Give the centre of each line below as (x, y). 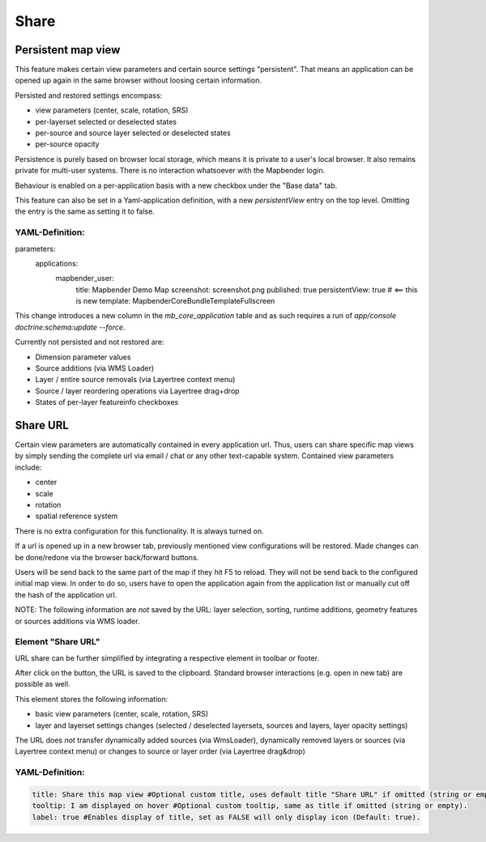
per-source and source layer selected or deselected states (133, 133)
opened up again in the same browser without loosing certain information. (139, 80)
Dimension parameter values (83, 357)
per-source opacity (68, 144)
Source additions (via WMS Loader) (95, 368)
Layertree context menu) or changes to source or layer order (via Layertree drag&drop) (160, 751)
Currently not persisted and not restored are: (90, 342)
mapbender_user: (85, 279)
